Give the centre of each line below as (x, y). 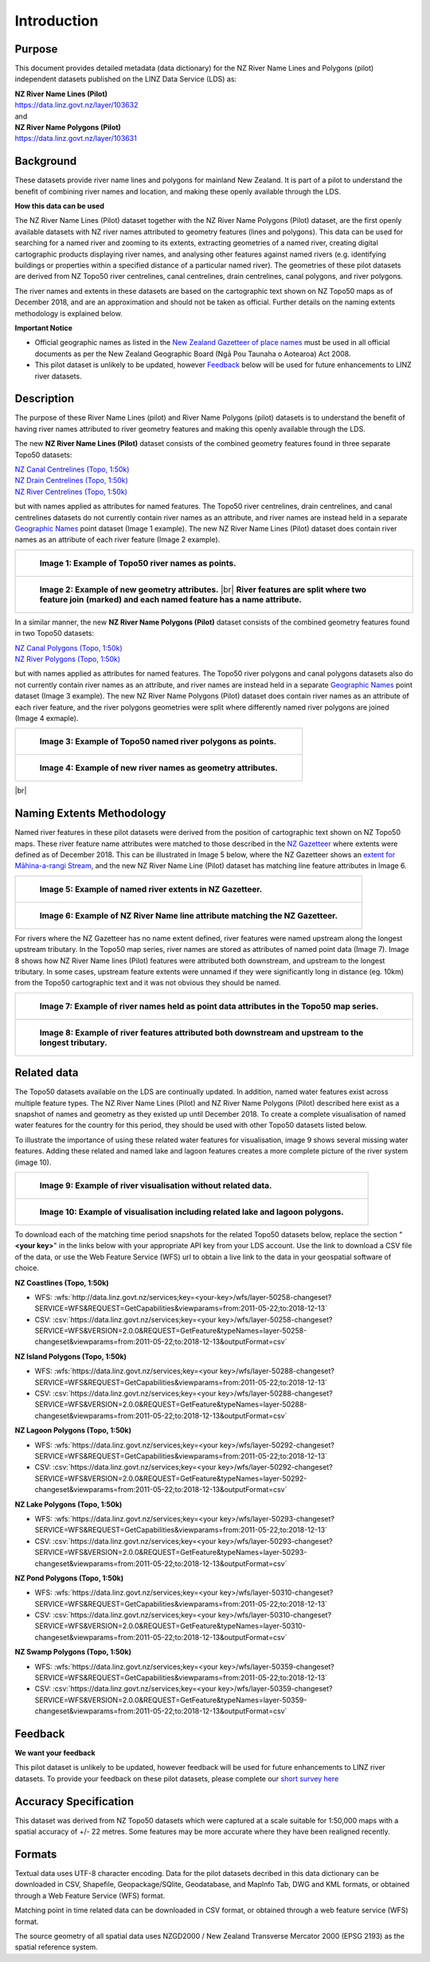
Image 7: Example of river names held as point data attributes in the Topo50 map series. (209, 1006)
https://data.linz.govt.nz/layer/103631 (76, 139)
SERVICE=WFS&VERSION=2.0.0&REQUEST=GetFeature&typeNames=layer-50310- (170, 1626)
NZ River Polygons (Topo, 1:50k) (68, 659)
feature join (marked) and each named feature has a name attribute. (170, 599)
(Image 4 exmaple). (47, 718)
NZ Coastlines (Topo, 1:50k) (62, 1283)
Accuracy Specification (74, 1801)
